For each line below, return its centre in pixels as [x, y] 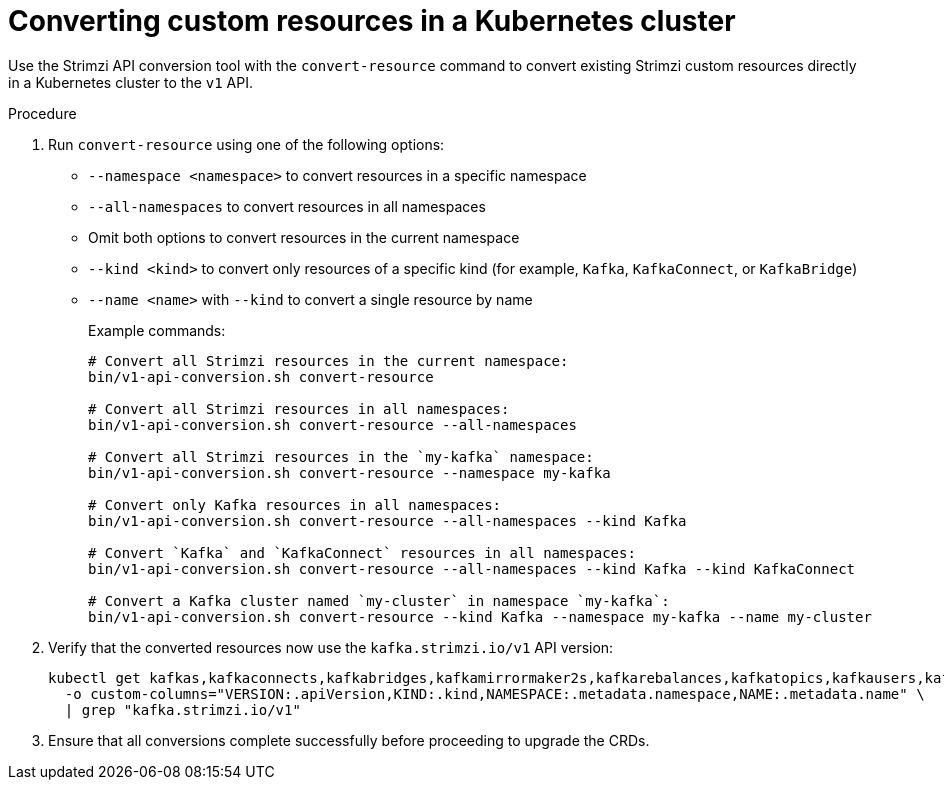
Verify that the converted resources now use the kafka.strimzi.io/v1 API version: [331, 647]
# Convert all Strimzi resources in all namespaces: [299, 408]
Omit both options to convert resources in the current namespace [304, 237]
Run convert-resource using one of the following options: [246, 144]
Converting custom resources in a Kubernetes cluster [372, 21]
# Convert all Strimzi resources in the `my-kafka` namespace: [341, 456]
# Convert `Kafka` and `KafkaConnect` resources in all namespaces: [362, 552]
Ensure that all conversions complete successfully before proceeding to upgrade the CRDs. [349, 740]
